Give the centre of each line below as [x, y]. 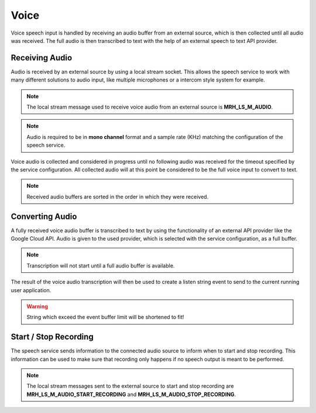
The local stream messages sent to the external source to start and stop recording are [130, 386]
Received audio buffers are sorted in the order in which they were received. [118, 197]
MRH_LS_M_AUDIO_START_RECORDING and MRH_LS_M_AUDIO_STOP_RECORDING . [131, 394]
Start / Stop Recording [52, 337]
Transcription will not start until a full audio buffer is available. [101, 265]
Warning [37, 306]
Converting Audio [44, 216]
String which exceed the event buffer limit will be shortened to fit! [105, 317]
